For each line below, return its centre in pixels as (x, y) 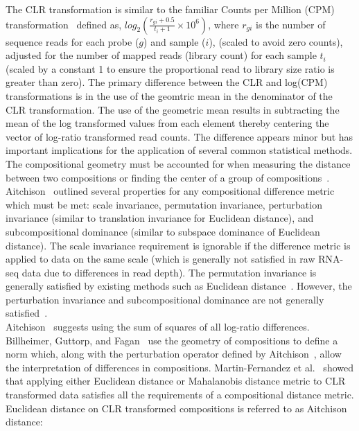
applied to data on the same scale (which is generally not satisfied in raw (160, 259)
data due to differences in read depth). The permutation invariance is (169, 272)
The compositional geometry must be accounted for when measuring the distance (178, 163)
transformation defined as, (64, 24)
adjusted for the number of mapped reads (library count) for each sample (161, 55)
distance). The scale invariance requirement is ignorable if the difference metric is (178, 245)
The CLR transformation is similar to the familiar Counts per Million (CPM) (170, 9)
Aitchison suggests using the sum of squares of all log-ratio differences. (158, 327)
